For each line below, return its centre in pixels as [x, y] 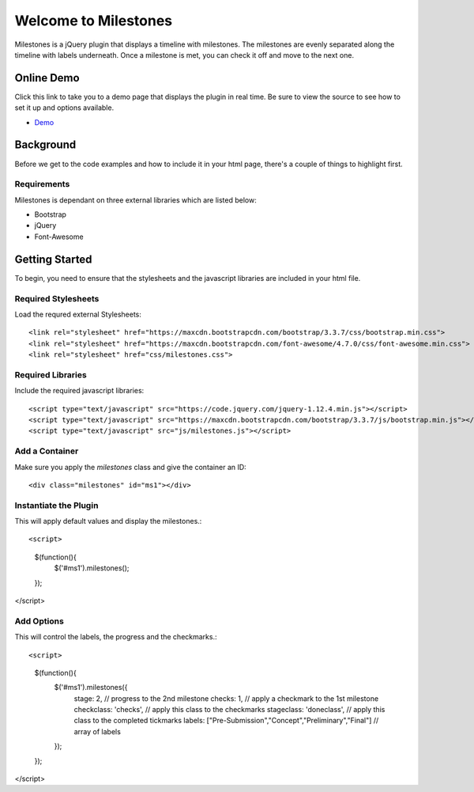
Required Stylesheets [57, 298]
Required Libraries [51, 374]
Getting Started [53, 259]
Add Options [39, 621]
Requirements [42, 184]
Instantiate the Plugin [56, 505]
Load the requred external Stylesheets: [78, 314]
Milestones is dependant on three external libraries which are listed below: [135, 200]
